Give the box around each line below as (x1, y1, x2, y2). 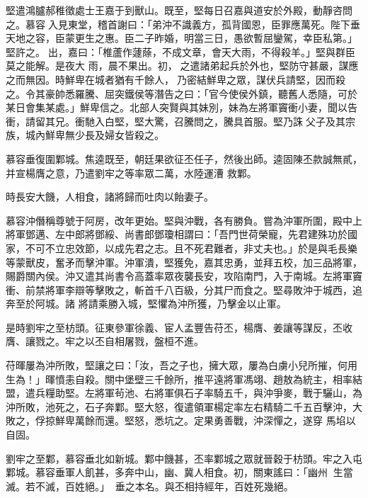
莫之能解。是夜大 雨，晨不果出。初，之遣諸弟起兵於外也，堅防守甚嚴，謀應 (6, 58, 359, 73)
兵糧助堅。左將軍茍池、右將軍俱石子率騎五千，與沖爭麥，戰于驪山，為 (35, 385, 362, 400)
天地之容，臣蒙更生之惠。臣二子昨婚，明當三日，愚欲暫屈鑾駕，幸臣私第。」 (6, 30, 357, 45)
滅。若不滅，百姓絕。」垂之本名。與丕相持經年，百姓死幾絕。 (6, 478, 294, 493)
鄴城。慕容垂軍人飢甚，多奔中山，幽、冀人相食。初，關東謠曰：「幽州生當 (6, 465, 353, 480)
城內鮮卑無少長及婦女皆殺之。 (25, 128, 164, 142)
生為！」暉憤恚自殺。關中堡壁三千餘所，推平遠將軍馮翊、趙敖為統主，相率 (6, 371, 352, 386)
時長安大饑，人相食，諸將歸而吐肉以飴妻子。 (6, 189, 214, 204)
